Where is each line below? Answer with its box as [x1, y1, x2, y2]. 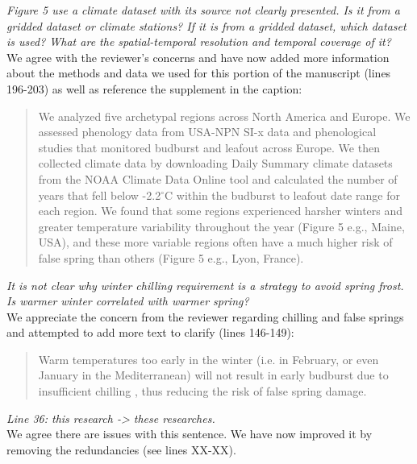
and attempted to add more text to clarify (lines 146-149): [6, 324, 294, 341]
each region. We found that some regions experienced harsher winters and [38, 202, 403, 219]
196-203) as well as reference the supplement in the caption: [6, 80, 302, 97]
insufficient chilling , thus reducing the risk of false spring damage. [38, 383, 367, 400]
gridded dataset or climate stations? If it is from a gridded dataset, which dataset [6, 17, 407, 34]
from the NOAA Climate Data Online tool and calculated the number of [38, 170, 398, 187]
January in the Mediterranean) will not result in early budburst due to [38, 367, 389, 383]
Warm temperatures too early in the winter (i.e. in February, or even [38, 350, 379, 367]
